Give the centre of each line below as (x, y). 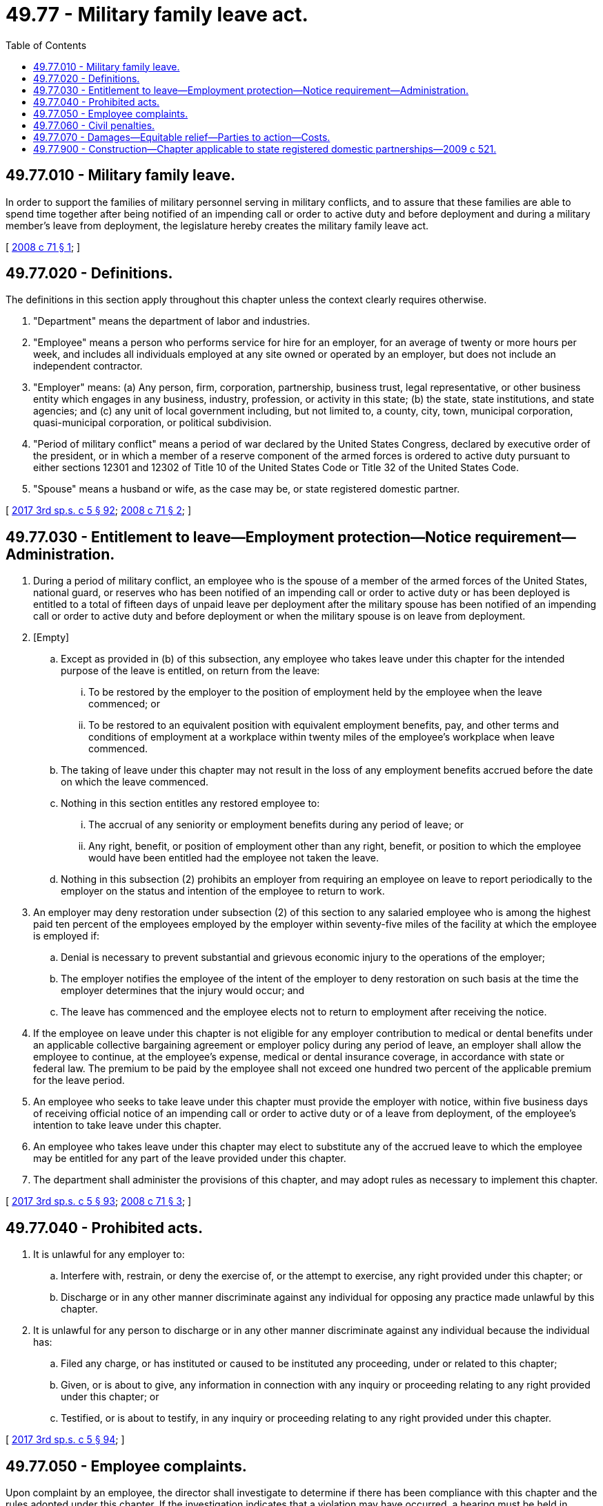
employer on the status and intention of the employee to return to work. (223, 891)
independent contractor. (88, 366)
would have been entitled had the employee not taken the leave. (234, 858)
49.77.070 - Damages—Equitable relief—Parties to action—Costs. (182, 137)
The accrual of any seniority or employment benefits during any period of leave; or (276, 825)
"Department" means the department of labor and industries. (172, 321)
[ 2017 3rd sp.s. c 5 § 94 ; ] (65, 1440)
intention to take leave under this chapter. (127, 1125)
